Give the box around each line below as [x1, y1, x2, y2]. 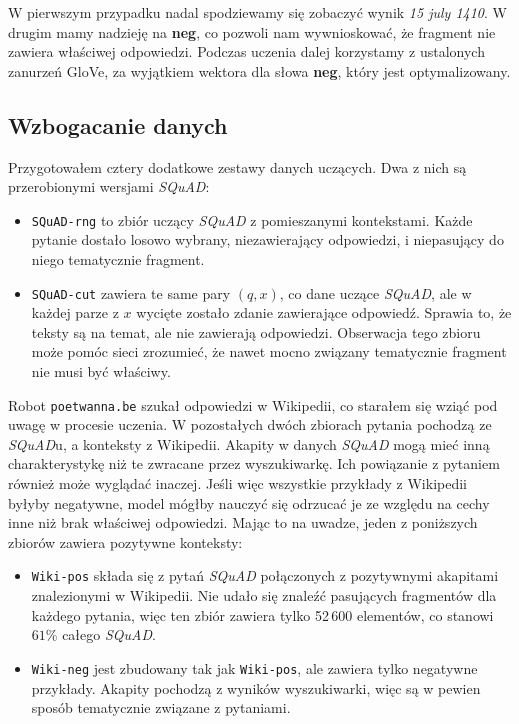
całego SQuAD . [62, 624, 156, 645]
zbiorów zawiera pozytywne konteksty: [8, 531, 243, 552]
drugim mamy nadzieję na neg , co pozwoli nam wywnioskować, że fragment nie [8, 21, 496, 42]
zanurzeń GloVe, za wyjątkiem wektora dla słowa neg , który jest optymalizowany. [8, 60, 511, 81]
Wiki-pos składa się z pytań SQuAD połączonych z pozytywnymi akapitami [31, 565, 499, 586]
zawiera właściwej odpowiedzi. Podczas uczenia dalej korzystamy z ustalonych [8, 41, 485, 62]
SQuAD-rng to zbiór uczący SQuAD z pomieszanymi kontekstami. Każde [31, 209, 473, 230]
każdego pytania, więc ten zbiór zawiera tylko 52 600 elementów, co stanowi [31, 604, 494, 625]
